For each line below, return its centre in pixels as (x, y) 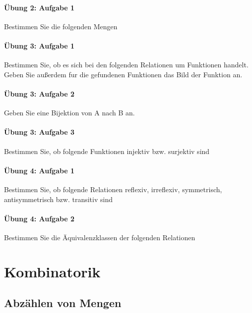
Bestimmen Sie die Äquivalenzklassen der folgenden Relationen (100, 237)
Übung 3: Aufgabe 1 (39, 45)
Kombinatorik (52, 271)
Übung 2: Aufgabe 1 (39, 7)
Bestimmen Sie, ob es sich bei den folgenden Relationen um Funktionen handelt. (126, 65)
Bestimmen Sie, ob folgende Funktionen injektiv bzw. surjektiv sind (107, 151)
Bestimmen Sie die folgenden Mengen (61, 26)
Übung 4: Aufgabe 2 (39, 218)
